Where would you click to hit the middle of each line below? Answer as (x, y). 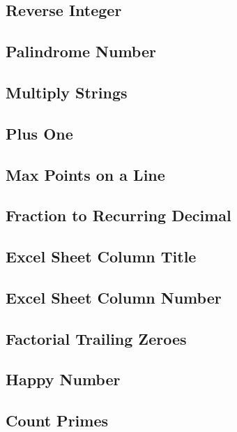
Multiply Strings (67, 92)
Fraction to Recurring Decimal (118, 215)
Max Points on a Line (85, 174)
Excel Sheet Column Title (101, 256)
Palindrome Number (81, 51)
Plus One (39, 133)
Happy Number (63, 379)
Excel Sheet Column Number (114, 297)
